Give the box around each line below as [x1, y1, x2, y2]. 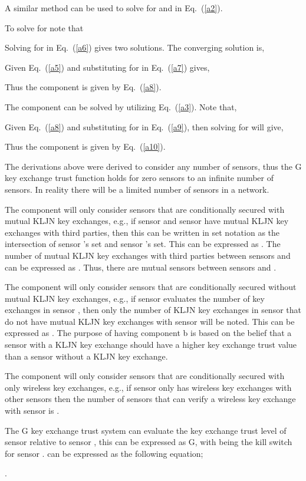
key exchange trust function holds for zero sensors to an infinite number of [5, 172, 274, 184]
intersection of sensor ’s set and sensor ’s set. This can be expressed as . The [5, 238, 281, 250]
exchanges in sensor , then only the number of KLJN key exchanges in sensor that [5, 304, 301, 316]
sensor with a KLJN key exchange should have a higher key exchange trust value [5, 338, 297, 351]
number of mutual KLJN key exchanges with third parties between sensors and [5, 249, 291, 261]
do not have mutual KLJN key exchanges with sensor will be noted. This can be [5, 315, 295, 327]
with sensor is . [5, 404, 60, 417]
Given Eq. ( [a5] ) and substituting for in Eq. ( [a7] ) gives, [5, 61, 210, 73]
